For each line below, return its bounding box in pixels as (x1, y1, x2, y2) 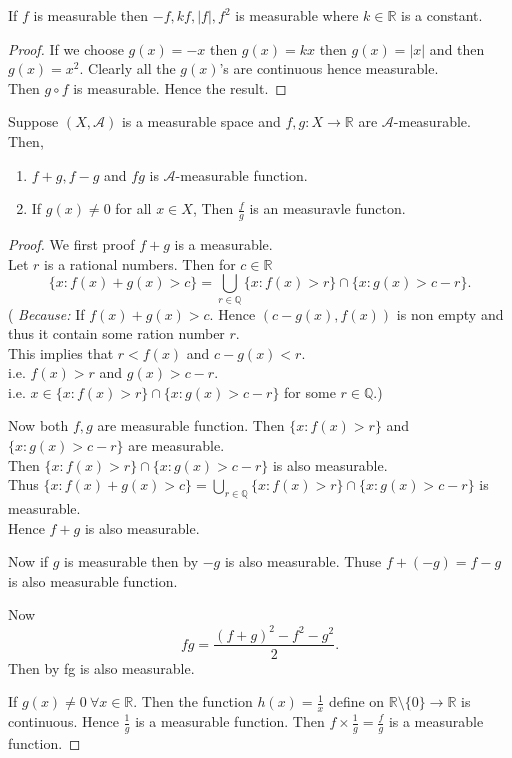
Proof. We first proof (8, 233, 135, 254)
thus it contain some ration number (8, 323, 225, 344)
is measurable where (235, 5, 359, 25)
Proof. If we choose (8, 38, 124, 59)
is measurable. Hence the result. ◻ (73, 77, 287, 98)
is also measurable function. (8, 570, 178, 591)
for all (115, 198, 152, 219)
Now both (8, 415, 69, 436)
